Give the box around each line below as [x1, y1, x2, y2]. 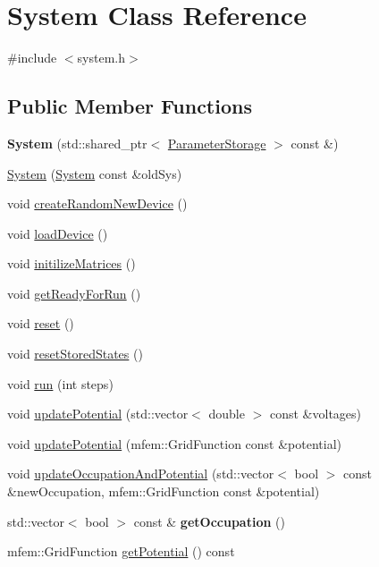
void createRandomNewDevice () [7, 194, 188, 213]
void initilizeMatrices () [7, 254, 136, 273]
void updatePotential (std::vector [7, 404, 189, 423]
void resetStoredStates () [7, 344, 143, 363]
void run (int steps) [7, 374, 114, 393]
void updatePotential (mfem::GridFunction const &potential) [7, 434, 342, 453]
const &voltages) [269, 404, 362, 423]
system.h [77, 48, 125, 67]
